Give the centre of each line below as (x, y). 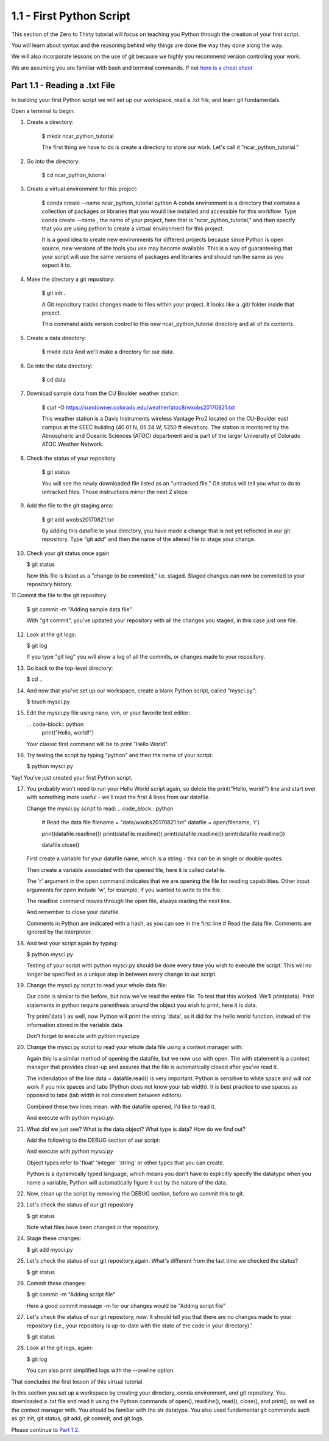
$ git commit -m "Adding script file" (71, 1294)
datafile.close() (61, 845)
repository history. (49, 584)
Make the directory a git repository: (71, 279)
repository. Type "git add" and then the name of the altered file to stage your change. (149, 539)
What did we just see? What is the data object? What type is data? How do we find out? (136, 1129)
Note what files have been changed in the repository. (93, 1227)
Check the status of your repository (71, 458)
